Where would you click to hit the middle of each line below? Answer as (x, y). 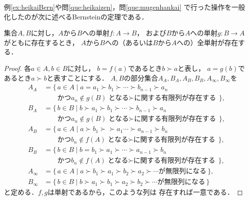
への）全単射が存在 (207, 42)
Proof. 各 (18, 68)
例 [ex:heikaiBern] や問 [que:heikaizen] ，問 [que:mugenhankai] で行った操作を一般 (124, 7)
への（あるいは (129, 42)
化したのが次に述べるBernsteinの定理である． (76, 16)
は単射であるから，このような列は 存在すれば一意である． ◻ (145, 192)
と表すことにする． (78, 77)
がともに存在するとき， (41, 42)
